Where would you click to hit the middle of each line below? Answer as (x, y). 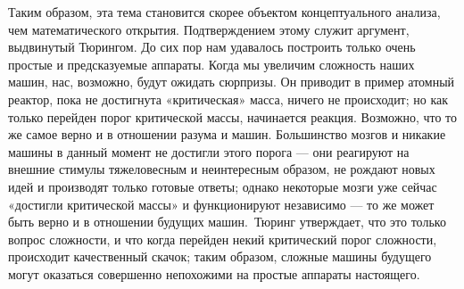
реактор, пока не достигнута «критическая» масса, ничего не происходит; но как (228, 99)
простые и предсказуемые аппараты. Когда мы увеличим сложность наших (211, 64)
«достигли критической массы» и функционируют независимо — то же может (221, 204)
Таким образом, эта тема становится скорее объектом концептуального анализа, (224, 12)
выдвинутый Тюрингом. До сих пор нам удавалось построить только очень (212, 47)
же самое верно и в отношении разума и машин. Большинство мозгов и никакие (227, 134)
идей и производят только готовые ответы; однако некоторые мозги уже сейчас (223, 186)
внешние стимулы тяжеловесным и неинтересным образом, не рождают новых (222, 169)
